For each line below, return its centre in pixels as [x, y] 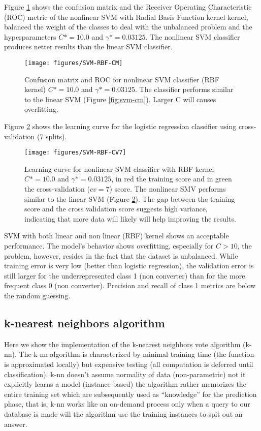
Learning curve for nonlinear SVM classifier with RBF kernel [119, 168]
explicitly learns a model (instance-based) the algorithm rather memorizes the [125, 384]
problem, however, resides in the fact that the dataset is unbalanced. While [121, 255]
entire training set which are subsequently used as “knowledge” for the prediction [130, 394]
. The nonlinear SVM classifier [193, 36]
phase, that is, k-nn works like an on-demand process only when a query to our [127, 404]
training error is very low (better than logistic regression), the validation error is [129, 266]
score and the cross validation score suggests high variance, [116, 209]
